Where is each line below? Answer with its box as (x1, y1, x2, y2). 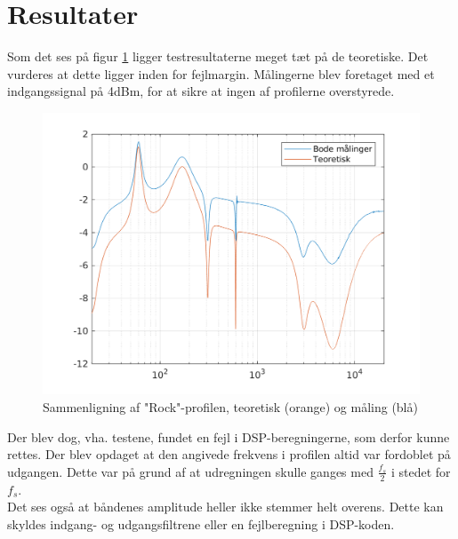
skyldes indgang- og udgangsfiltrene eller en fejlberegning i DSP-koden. (7, 514, 395, 533)
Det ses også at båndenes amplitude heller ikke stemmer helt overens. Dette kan (7, 497, 444, 516)
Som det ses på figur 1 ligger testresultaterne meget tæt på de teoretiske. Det (7, 47, 429, 66)
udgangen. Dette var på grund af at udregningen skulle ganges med (7, 462, 374, 480)
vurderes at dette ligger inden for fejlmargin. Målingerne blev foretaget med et (7, 64, 435, 83)
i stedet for (390, 462, 451, 480)
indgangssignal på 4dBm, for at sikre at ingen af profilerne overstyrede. (7, 82, 395, 100)
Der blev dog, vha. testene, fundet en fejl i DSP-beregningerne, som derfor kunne (7, 427, 450, 446)
